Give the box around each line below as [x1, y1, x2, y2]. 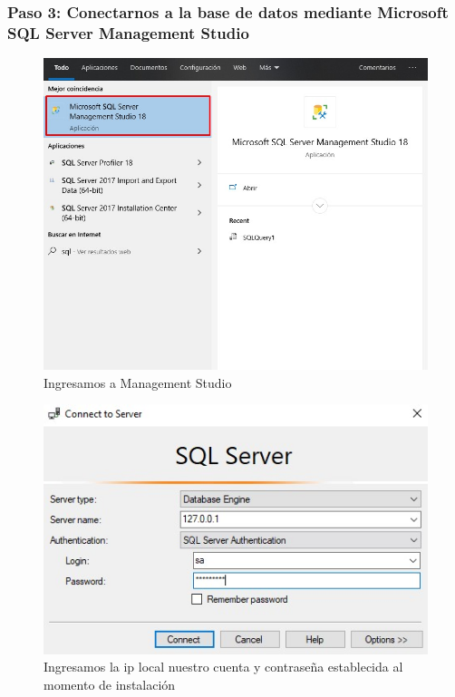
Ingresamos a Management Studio [44, 373, 232, 392]
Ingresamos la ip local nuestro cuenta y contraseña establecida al [44, 657, 403, 676]
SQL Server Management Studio [7, 21, 249, 44]
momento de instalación [44, 674, 176, 693]
